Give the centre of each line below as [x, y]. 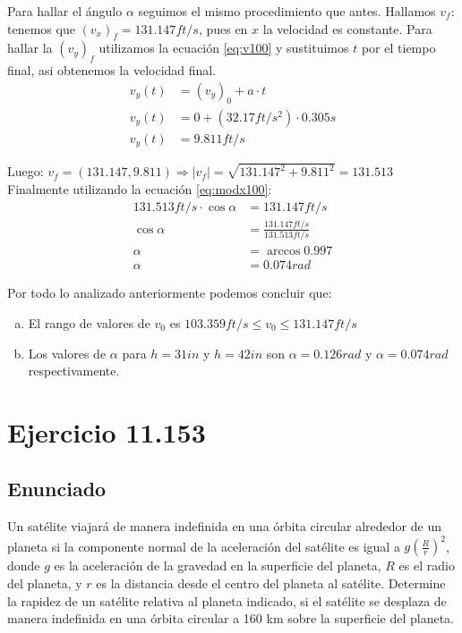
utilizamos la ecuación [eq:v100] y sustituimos [224, 48]
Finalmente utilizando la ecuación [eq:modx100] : [140, 189]
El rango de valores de [89, 322]
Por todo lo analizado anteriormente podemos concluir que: [170, 293]
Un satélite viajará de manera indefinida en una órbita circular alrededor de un [224, 526]
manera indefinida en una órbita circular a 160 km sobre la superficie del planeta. [231, 618]
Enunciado [57, 489]
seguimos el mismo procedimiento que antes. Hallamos [287, 11]
